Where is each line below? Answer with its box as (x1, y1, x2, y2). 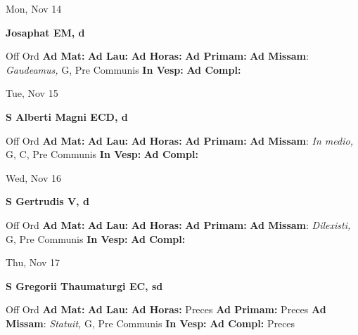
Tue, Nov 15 (6, 86, 58, 100)
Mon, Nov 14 (6, 1, 62, 15)
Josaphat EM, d (6, 25, 85, 39)
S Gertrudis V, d (6, 194, 89, 209)
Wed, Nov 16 (6, 170, 61, 185)
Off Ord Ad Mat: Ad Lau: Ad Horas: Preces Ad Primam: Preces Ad (6, 302, 326, 317)
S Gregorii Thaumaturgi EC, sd (6, 278, 163, 293)
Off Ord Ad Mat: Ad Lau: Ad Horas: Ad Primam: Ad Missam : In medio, (6, 133, 353, 147)
